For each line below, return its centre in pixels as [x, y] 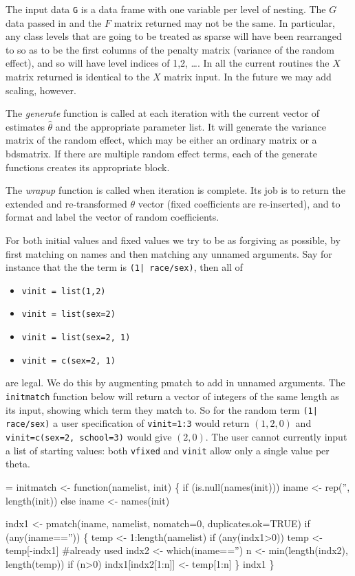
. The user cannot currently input [276, 436]
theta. [18, 464]
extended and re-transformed [66, 203]
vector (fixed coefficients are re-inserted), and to [239, 203]
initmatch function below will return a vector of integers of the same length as [172, 396]
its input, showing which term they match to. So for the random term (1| [162, 409]
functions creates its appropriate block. [88, 167]
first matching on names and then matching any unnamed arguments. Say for [169, 253]
